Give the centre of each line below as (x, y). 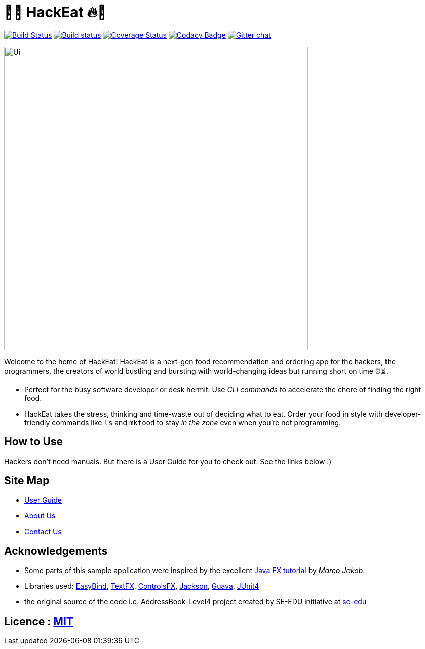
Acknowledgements (56, 551)
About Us (40, 516)
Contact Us (43, 532)
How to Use (34, 442)
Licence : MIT (39, 621)
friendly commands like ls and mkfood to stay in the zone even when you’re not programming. (183, 422)
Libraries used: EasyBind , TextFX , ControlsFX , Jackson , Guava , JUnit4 (142, 586)
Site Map (27, 481)
